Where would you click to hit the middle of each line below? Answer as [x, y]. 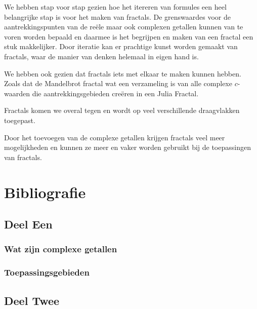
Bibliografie [45, 192]
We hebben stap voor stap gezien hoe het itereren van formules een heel [115, 7]
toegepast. [20, 120]
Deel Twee [32, 300]
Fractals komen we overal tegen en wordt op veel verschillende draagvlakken [122, 110]
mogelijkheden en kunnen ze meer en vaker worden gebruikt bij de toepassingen [127, 147]
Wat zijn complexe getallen [61, 249]
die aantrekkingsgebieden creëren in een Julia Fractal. [115, 93]
